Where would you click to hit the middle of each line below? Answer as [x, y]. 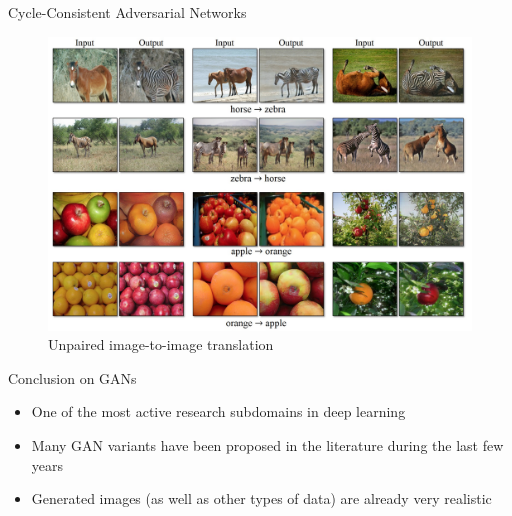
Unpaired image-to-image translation [161, 344]
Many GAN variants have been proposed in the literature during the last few [267, 444]
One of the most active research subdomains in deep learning [218, 411]
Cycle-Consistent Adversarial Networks [127, 12]
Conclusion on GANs [72, 377]
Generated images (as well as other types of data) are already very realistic [261, 498]
